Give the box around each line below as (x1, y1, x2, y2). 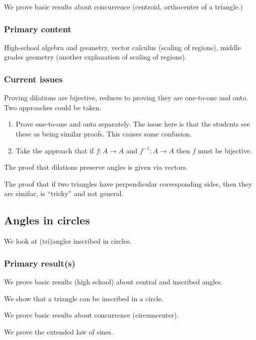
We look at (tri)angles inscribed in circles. (4, 236, 132, 246)
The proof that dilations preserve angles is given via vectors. (4, 162, 188, 172)
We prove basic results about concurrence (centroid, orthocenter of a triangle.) (4, 1, 243, 11)
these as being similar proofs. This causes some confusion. (15, 129, 192, 138)
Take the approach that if (15, 145, 94, 155)
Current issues (4, 72, 63, 85)
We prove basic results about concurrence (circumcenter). (4, 310, 179, 320)
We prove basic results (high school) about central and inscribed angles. (4, 276, 223, 286)
